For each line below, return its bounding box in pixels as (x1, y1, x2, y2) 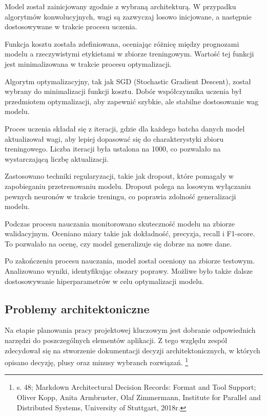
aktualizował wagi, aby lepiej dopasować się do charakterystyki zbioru (5, 133, 223, 144)
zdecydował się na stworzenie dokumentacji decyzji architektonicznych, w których (5, 345, 260, 355)
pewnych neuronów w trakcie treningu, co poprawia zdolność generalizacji (5, 191, 236, 201)
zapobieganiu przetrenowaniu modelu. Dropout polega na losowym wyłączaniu (5, 180, 251, 191)
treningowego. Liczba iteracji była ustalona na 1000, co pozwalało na (5, 143, 221, 154)
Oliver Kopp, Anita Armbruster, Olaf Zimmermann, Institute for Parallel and (16, 392, 261, 403)
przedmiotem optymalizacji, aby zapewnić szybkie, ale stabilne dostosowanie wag (5, 96, 259, 106)
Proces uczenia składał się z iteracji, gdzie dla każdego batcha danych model (5, 123, 245, 134)
